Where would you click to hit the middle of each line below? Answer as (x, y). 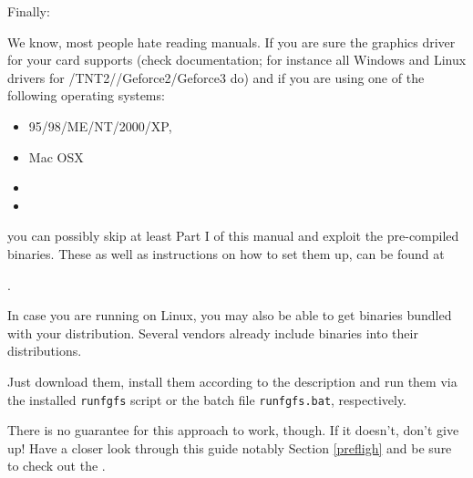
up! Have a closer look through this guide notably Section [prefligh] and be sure (230, 447)
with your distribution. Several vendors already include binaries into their (213, 333)
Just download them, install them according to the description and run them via (232, 381)
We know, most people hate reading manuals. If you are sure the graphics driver (231, 42)
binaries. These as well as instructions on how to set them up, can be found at (226, 253)
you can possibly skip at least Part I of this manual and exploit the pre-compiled (233, 236)
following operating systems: (86, 95)
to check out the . (57, 466)
